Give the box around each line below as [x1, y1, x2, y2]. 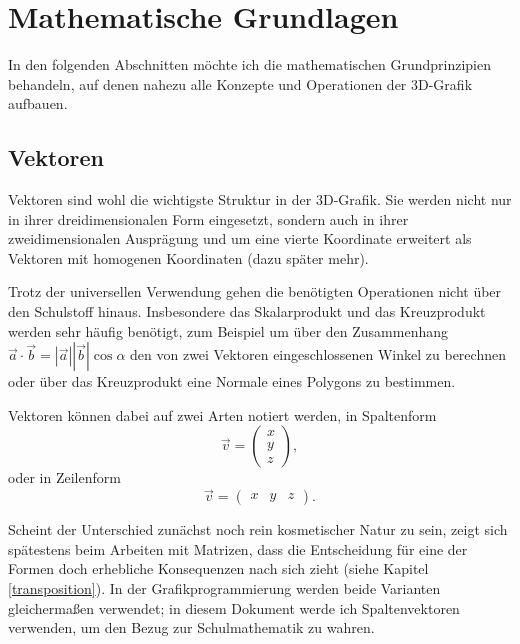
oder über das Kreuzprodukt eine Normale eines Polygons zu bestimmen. [8, 371, 456, 392]
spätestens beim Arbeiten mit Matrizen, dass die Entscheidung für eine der [8, 538, 468, 559]
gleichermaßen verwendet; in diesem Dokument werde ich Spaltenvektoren [8, 597, 460, 618]
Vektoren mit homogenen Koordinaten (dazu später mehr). [8, 247, 369, 268]
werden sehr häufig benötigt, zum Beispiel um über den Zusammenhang [8, 320, 448, 341]
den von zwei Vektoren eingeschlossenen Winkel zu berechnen [130, 344, 506, 365]
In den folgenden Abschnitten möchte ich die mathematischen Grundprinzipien [8, 54, 491, 75]
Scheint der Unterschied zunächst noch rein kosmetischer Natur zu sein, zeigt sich [8, 519, 508, 540]
